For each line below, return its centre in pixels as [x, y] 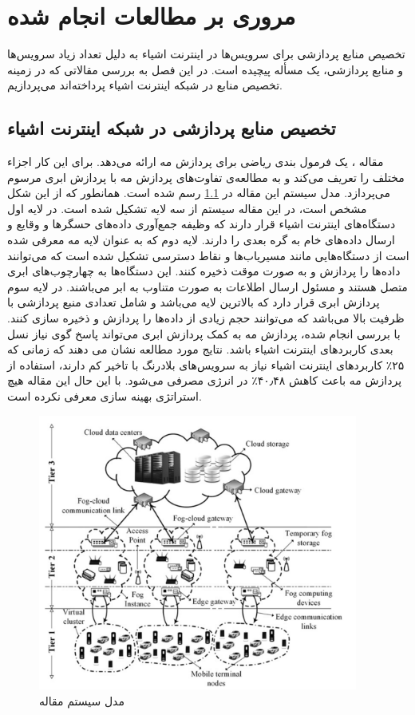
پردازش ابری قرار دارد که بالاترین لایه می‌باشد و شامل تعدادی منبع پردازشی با [194, 302]
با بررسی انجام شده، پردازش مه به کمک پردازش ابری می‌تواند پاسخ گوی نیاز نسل [204, 333]
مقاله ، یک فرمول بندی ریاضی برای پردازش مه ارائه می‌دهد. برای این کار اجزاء [196, 162]
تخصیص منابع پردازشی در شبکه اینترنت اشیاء [172, 128]
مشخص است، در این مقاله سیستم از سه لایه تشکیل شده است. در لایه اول [187, 208]
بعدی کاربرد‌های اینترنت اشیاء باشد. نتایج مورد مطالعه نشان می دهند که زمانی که [200, 349]
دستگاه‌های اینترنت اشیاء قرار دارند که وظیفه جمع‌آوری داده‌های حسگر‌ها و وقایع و [202, 224]
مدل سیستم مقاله [82, 700]
